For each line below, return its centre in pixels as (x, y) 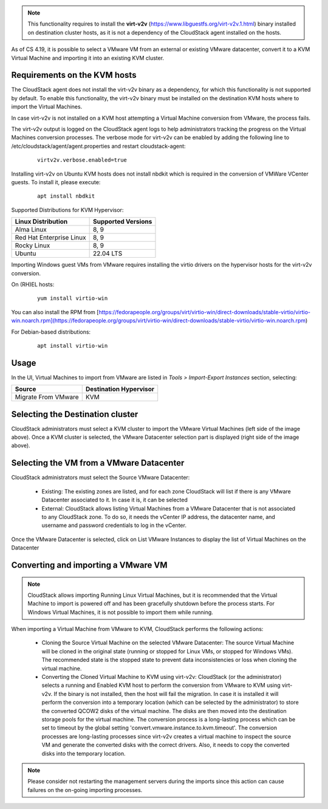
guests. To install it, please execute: (56, 182)
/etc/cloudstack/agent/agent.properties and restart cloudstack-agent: (98, 146)
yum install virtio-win (73, 298)
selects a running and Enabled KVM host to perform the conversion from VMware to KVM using (161, 685)
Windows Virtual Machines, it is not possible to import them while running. (121, 612)
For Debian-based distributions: (51, 332)
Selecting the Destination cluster (75, 414)
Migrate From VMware (47, 397)
